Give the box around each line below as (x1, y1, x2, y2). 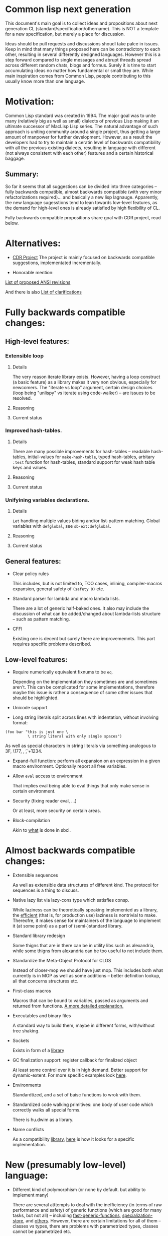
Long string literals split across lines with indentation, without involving (12, 714, 159, 720)
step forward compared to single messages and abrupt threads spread (5, 56, 151, 63)
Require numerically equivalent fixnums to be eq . (12, 669, 113, 675)
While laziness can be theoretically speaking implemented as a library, (12, 906, 158, 913)
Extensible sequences (12, 872, 59, 878)
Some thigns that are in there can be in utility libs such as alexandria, (12, 942, 155, 948)
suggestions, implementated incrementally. (12, 260, 102, 266)
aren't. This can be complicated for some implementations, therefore (12, 684, 155, 690)
